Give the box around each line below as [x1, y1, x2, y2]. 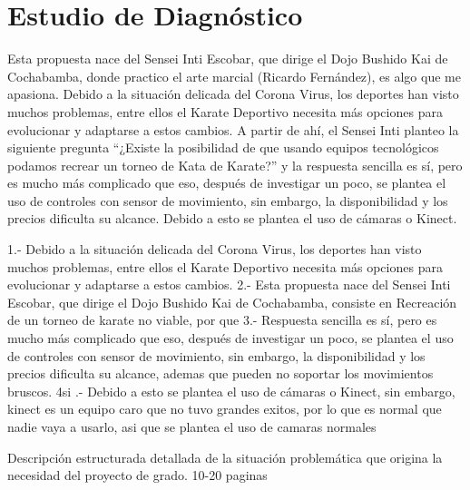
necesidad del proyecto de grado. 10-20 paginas [7, 465, 268, 485]
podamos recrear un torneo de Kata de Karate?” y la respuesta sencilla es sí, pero [7, 155, 463, 174]
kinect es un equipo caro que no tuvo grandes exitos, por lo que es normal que [7, 399, 442, 418]
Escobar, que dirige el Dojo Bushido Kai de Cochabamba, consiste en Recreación [7, 292, 457, 311]
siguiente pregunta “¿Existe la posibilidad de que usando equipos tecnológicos [7, 138, 439, 157]
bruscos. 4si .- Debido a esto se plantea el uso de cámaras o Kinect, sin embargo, [7, 381, 455, 400]
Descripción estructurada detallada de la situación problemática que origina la [7, 447, 443, 466]
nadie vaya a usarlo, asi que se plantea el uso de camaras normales [7, 417, 377, 436]
